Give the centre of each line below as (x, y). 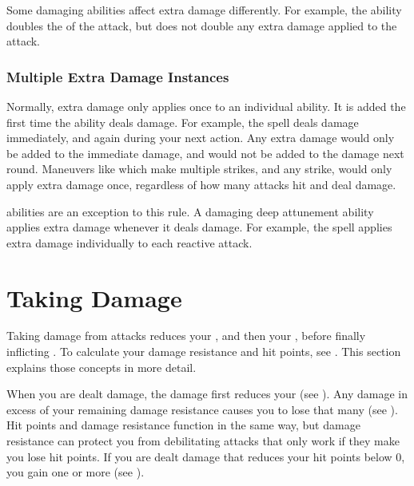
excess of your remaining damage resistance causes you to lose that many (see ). (202, 409)
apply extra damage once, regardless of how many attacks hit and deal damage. (201, 184)
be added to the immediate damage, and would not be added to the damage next (205, 153)
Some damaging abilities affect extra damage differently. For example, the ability (204, 10)
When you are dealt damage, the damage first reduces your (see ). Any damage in (207, 394)
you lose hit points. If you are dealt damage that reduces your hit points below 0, (206, 456)
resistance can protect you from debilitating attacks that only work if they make (203, 441)
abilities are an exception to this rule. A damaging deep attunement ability (190, 211)
